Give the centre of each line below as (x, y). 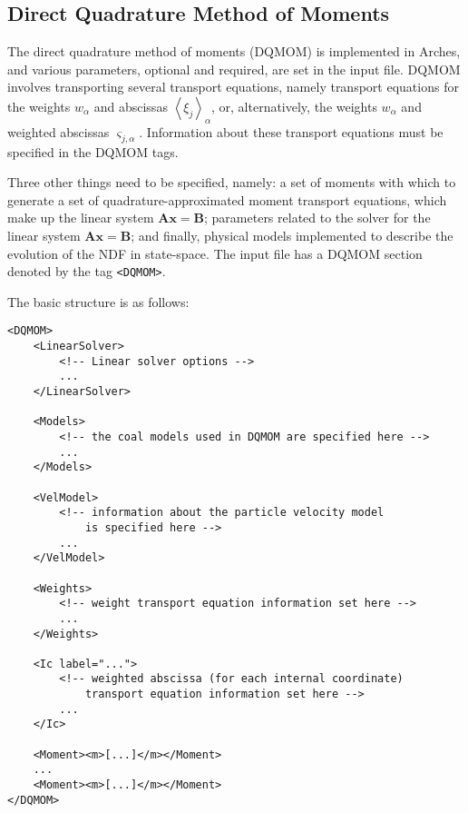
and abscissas (131, 106)
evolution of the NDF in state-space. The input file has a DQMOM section (215, 253)
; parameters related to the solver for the (317, 218)
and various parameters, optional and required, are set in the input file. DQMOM (234, 69)
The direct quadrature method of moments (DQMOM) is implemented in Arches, (234, 51)
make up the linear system (81, 218)
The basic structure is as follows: (98, 301)
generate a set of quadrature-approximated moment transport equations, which (227, 199)
